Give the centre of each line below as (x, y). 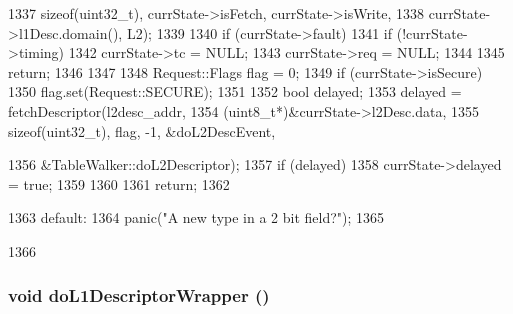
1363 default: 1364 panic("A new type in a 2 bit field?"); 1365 (196, 217)
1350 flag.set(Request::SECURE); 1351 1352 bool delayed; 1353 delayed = (235, 91)
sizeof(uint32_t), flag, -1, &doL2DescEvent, (142, 130)
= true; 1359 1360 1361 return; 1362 (119, 183)
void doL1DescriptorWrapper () (139, 295)
